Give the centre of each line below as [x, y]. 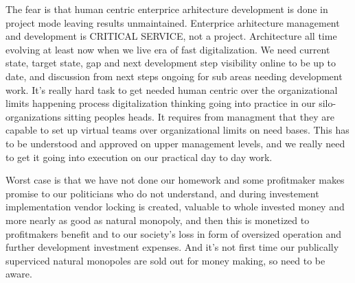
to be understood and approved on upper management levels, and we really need [175, 143]
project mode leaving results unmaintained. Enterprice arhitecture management [173, 22]
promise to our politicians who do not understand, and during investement [162, 193]
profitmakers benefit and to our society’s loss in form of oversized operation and [174, 233]
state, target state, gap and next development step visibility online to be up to [171, 63]
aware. [19, 274]
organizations [34, 116]
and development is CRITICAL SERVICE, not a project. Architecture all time [171, 36]
